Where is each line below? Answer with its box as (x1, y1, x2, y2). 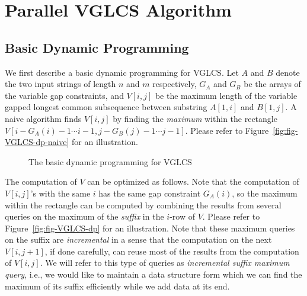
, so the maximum (232, 186, 298, 199)
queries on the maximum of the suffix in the (5, 210, 164, 223)
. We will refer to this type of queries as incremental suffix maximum (40, 256, 290, 269)
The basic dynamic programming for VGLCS (28, 155, 192, 168)
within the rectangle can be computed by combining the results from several (5, 198, 282, 211)
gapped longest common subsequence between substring (5, 101, 207, 113)
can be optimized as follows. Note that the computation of (87, 175, 299, 188)
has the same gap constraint (98, 186, 201, 199)
